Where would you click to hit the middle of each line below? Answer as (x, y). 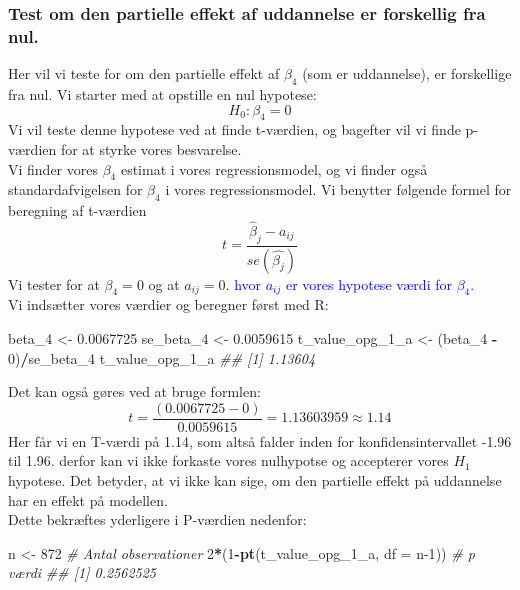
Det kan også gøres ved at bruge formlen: (134, 391)
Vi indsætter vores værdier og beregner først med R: (168, 304)
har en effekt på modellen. (88, 499)
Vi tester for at (54, 283)
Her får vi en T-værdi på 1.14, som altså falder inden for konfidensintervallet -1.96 (260, 440)
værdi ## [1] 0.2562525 (82, 572)
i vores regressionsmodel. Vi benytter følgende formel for (338, 189)
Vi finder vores (53, 168)
